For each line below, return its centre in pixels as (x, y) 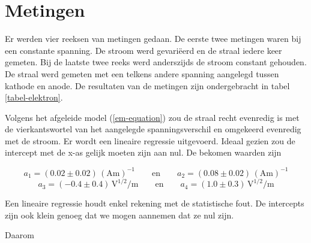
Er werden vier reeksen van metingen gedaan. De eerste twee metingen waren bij (153, 39)
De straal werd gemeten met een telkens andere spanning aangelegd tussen (142, 73)
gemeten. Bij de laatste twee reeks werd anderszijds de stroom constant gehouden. (156, 62)
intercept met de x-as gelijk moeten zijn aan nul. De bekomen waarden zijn (143, 152)
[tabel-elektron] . (34, 97)
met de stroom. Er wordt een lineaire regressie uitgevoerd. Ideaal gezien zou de (150, 140)
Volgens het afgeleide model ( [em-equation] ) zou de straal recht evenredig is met (152, 117)
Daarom (20, 235)
